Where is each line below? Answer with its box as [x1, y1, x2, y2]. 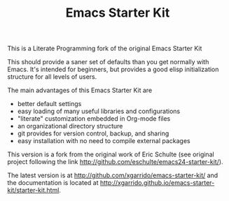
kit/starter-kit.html [7, 186, 60, 195]
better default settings [17, 100, 82, 108]
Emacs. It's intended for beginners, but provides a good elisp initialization [7, 65, 219, 74]
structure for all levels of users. [7, 73, 97, 81]
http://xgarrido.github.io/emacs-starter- [99, 179, 215, 187]
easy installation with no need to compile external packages [17, 137, 190, 145]
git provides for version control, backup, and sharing [17, 129, 169, 137]
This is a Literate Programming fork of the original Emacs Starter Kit [7, 44, 202, 53]
